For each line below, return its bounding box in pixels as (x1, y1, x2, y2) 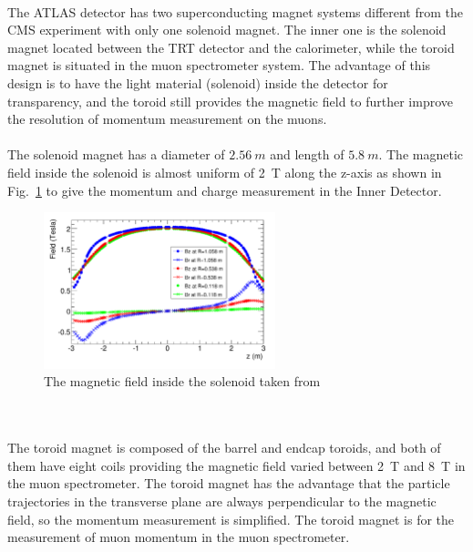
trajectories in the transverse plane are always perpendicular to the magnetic (7, 491, 437, 510)
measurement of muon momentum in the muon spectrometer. (7, 527, 350, 547)
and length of (270, 145, 344, 164)
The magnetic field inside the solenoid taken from (44, 372, 321, 391)
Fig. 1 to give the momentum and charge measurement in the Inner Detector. (7, 180, 442, 199)
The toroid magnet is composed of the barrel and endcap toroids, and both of (7, 438, 441, 457)
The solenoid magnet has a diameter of (7, 145, 225, 164)
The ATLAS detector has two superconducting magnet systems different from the (7, 2, 464, 21)
